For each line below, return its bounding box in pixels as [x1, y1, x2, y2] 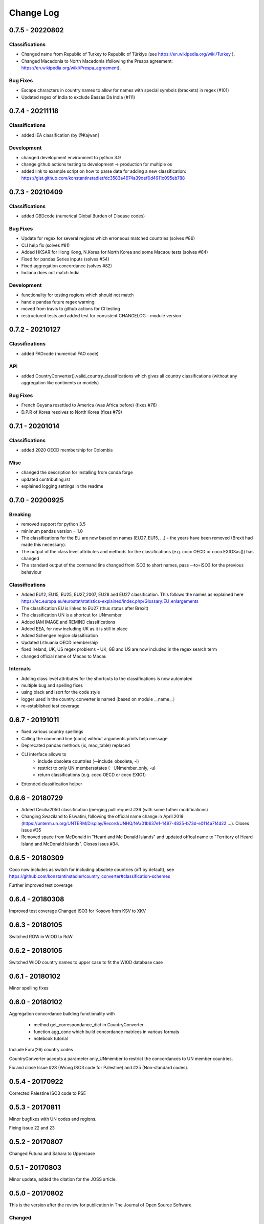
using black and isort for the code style [21, 689, 100, 695]
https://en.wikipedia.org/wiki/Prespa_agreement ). [21, 65, 121, 71]
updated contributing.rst [21, 476, 70, 482]
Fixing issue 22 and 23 [9, 1125, 55, 1131]
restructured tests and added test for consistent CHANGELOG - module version [21, 312, 181, 318]
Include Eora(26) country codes [9, 1047, 73, 1053]
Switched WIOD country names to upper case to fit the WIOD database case [9, 960, 163, 965]
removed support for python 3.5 [21, 521, 86, 527]
